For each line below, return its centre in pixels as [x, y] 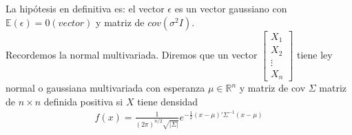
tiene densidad [168, 101]
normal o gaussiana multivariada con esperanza [105, 88]
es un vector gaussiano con [231, 8]
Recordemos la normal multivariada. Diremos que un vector [132, 54]
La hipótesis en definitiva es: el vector [85, 8]
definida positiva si [83, 101]
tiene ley [314, 54]
